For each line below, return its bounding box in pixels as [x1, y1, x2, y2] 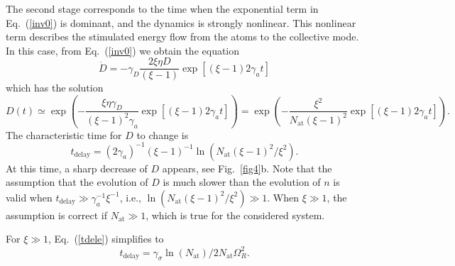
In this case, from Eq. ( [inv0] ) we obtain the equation [6, 43, 240, 57]
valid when [6, 189, 53, 204]
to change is [136, 127, 189, 142]
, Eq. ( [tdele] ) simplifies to [48, 231, 164, 246]
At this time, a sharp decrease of [6, 160, 148, 175]
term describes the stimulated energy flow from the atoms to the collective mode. [6, 29, 359, 44]
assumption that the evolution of [6, 174, 148, 189]
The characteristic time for [6, 127, 122, 142]
